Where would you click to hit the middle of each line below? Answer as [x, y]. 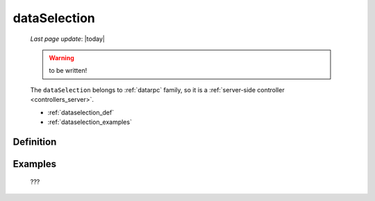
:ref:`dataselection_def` [81, 112]
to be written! [68, 71]
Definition [35, 142]
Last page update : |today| [68, 39]
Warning [61, 58]
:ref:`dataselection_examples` [90, 122]
